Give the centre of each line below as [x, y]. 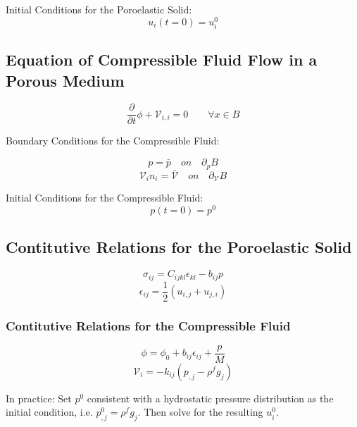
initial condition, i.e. [49, 412]
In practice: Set [39, 398]
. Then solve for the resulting [200, 412]
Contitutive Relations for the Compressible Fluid [148, 325]
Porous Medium [65, 80]
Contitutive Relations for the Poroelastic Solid [179, 247]
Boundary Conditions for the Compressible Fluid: [113, 141]
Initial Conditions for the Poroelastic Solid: [99, 9]
